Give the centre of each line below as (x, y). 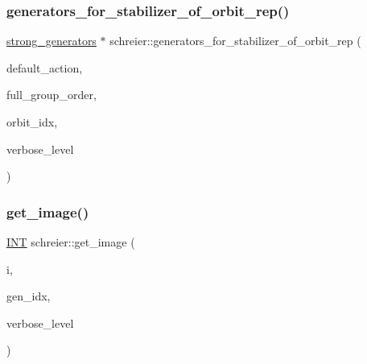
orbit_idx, (32, 122)
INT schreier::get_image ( (71, 242)
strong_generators (52, 41)
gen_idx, (29, 296)
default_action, (45, 67)
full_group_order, (52, 95)
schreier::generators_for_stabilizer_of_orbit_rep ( (235, 41)
